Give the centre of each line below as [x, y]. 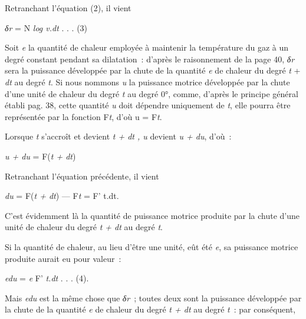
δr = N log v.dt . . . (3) [46, 27]
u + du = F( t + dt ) [40, 156]
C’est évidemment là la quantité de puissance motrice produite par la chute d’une [152, 215]
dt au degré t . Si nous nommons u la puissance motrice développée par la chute [147, 82]
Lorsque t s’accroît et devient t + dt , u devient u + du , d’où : [118, 136]
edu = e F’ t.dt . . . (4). [47, 278]
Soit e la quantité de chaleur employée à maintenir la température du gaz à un [147, 47]
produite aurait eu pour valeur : [63, 258]
